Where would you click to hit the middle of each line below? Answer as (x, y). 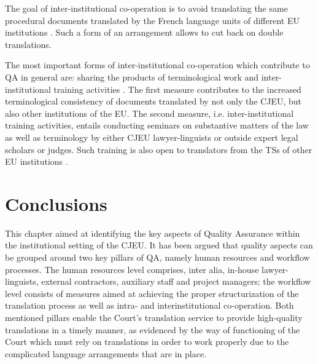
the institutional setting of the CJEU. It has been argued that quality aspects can (159, 245)
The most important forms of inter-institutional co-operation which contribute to (157, 65)
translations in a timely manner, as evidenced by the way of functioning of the (153, 329)
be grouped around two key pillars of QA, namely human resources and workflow (157, 257)
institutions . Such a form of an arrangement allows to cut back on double (144, 32)
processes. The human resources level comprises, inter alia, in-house (132, 269)
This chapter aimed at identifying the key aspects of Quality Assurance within (153, 233)
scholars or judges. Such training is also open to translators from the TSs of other (159, 149)
